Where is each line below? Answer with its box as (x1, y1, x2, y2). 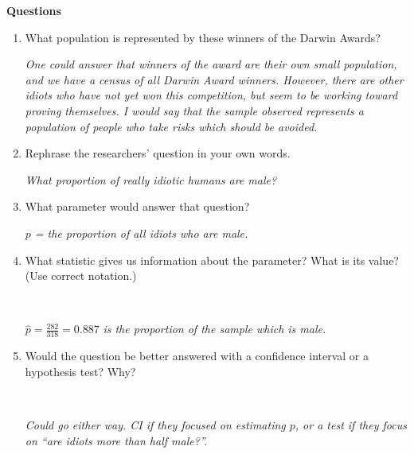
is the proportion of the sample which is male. (103, 320, 326, 337)
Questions (6, 2, 61, 18)
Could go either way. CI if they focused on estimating (25, 416, 286, 433)
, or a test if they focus (295, 416, 407, 433)
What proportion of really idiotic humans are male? (25, 171, 277, 188)
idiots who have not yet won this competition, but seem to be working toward (25, 87, 398, 103)
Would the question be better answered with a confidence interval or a (25, 347, 369, 364)
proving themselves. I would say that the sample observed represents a (25, 102, 364, 118)
